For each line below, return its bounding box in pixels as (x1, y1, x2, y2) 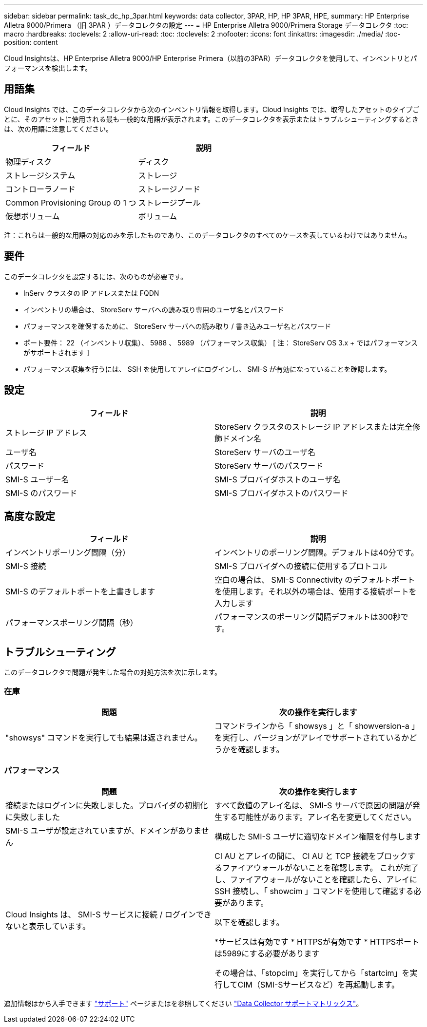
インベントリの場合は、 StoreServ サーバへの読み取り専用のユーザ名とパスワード (23, 305, 284, 314)
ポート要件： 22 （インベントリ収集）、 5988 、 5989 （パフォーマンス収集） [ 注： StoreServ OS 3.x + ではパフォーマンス (23, 338, 418, 347)
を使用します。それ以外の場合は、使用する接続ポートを (214, 587, 417, 597)
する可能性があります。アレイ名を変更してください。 (222, 812, 416, 822)
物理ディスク (5, 156, 52, 167)
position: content (4, 38, 58, 46)
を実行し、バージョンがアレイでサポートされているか (214, 732, 409, 742)
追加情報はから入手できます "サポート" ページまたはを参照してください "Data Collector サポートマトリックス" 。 (4, 999, 363, 1008)
